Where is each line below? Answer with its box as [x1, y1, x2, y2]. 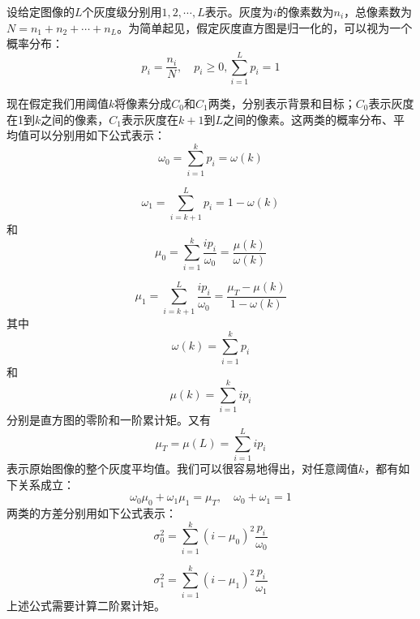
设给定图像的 [6, 3, 75, 19]
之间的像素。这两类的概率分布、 [222, 110, 393, 127]
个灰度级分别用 [82, 3, 162, 19]
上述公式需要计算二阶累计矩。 [6, 596, 165, 613]
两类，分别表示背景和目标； [208, 94, 356, 111]
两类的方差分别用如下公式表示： [6, 504, 177, 521]
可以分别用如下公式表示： [28, 127, 165, 144]
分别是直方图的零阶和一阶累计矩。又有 [6, 411, 211, 428]
